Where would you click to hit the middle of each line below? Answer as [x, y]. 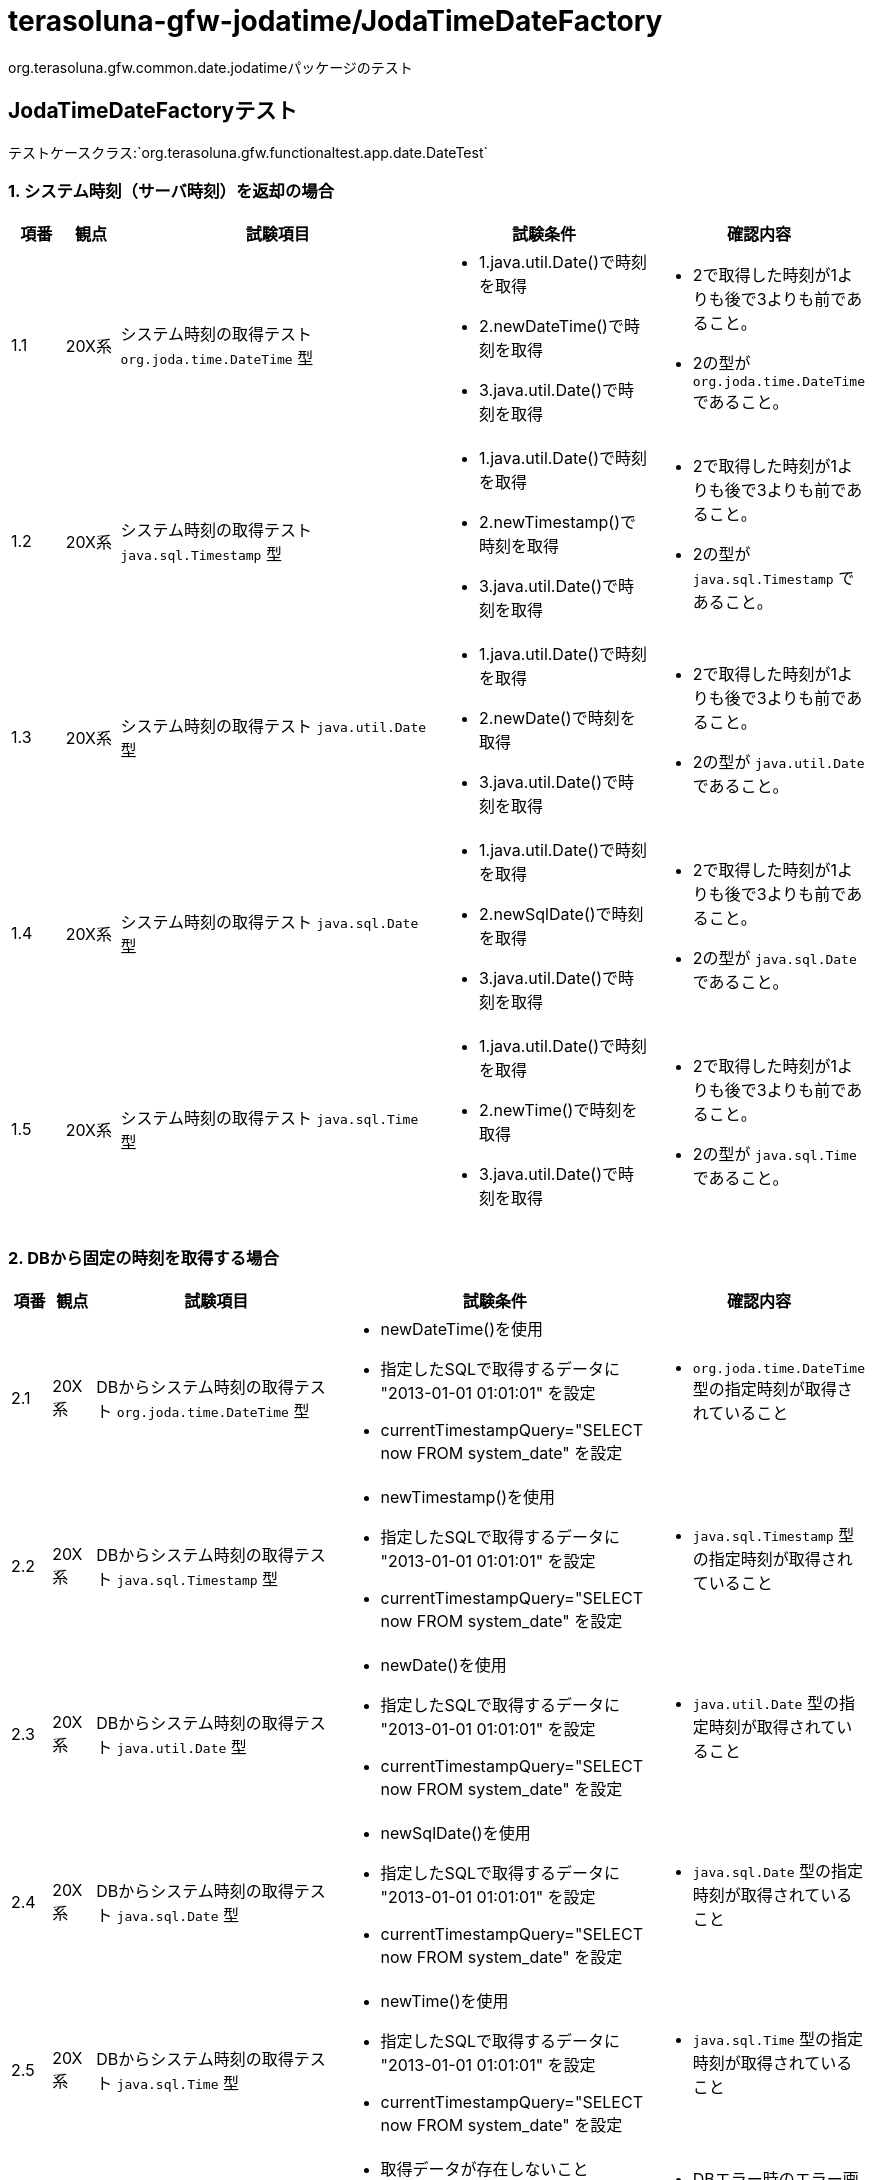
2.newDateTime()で [551, 326]
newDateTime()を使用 [461, 1329]
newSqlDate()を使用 [455, 1833]
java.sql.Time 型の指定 [778, 2039]
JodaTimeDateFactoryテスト [153, 111]
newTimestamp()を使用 [468, 1497]
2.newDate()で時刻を [557, 718]
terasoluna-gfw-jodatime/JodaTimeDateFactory [335, 21]
